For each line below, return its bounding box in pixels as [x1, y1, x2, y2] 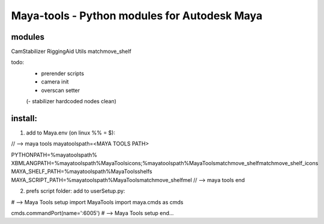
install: [11, 113, 37, 123]
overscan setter [41, 86, 80, 94]
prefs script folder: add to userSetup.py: [26, 187, 125, 195]
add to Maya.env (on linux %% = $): [26, 129, 115, 136]
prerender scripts [41, 70, 84, 77]
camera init [41, 78, 69, 85]
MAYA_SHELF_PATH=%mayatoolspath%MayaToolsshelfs [11, 168, 152, 175]
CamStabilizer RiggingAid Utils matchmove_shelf [11, 48, 131, 55]
